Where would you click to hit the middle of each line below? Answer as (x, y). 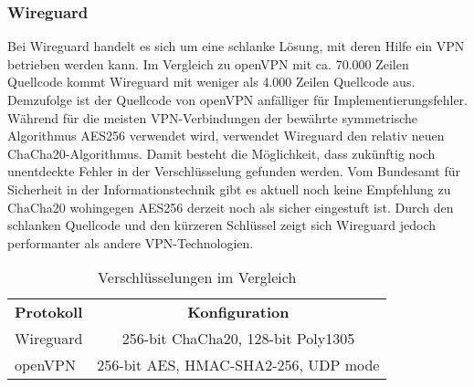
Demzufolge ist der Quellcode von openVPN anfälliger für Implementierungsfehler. (237, 99)
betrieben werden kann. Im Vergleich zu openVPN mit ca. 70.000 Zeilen (208, 63)
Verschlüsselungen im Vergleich (197, 277)
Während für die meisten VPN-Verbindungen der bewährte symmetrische (213, 117)
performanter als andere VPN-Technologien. (131, 242)
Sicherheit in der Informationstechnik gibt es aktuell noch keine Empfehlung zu (229, 188)
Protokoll (49, 312)
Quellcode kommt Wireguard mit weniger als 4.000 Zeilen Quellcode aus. (211, 82)
